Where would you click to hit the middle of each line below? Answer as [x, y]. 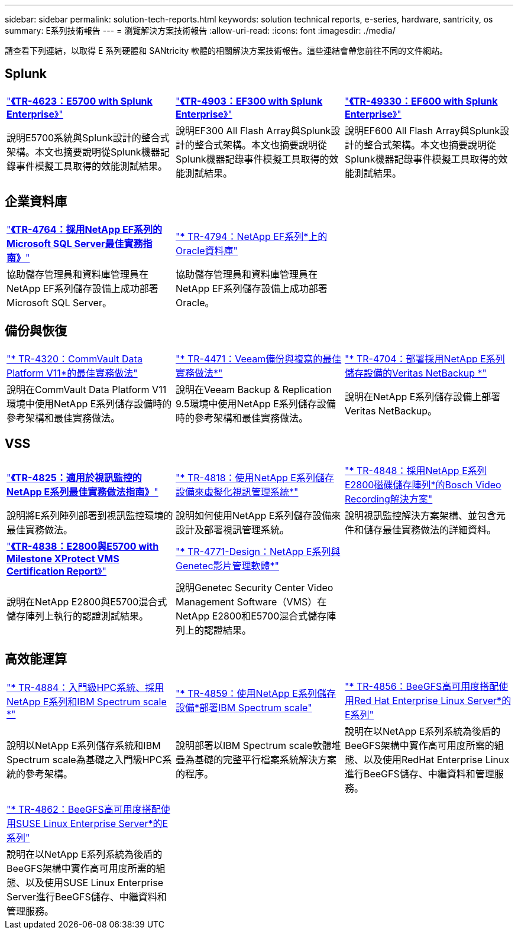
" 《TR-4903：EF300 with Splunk [249, 101]
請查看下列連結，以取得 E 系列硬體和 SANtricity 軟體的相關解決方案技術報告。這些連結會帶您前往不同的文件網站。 [226, 51]
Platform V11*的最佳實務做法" [72, 373]
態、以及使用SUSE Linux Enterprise [85, 883]
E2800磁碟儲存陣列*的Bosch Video [423, 485]
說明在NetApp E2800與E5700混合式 [87, 602]
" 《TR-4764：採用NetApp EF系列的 [85, 229]
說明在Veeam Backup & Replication [253, 389]
